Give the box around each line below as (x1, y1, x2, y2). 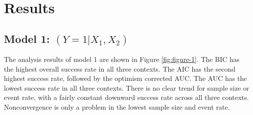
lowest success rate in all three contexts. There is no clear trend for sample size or (4, 82, 250, 93)
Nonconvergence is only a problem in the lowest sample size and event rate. (4, 101, 230, 112)
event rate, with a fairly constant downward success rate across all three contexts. (4, 92, 249, 102)
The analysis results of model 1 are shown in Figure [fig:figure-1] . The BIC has (4, 54, 240, 64)
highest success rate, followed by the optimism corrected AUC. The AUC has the (4, 73, 247, 83)
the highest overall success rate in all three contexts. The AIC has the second (4, 63, 236, 74)
